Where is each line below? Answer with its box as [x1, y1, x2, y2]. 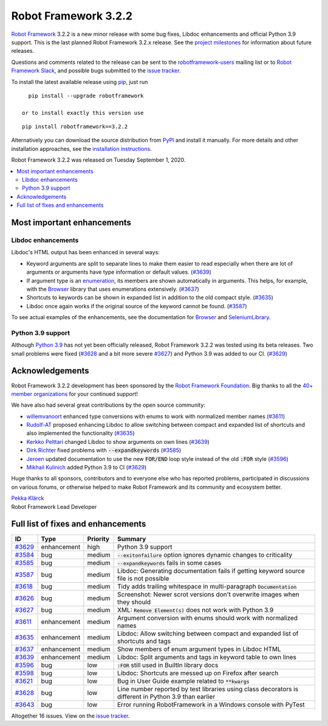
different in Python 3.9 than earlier [117, 692, 216, 700]
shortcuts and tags [117, 637, 171, 645]
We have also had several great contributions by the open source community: [11, 401, 206, 409]
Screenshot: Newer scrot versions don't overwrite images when [117, 590, 300, 598]
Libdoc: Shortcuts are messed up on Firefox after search [117, 669, 279, 677]
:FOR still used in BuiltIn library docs [117, 660, 219, 669]
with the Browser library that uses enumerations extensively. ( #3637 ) [26, 285, 200, 292]
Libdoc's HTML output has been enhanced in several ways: [11, 249, 160, 256]
